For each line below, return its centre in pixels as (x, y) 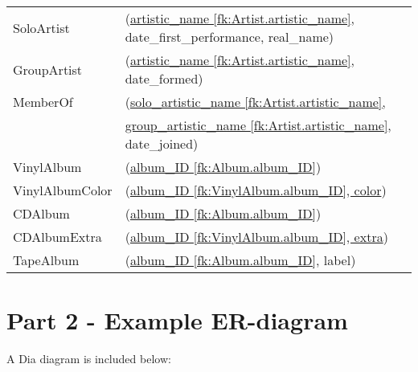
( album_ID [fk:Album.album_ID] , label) (240, 260)
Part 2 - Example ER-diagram (177, 320)
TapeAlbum (46, 260)
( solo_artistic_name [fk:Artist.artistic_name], (255, 102)
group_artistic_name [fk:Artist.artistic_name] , (258, 125)
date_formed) (164, 78)
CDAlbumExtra (57, 237)
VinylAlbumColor (63, 190)
